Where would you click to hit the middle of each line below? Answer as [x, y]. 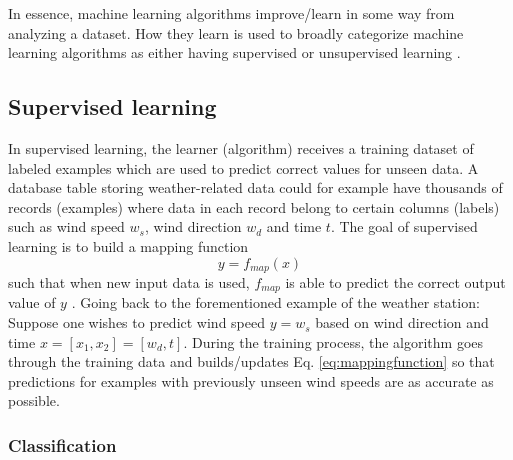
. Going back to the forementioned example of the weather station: [275, 302]
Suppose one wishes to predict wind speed [137, 322]
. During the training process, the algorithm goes [333, 341]
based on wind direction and [402, 322]
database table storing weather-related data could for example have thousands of [255, 187]
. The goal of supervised [404, 226]
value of [32, 302]
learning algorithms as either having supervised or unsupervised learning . [234, 52]
